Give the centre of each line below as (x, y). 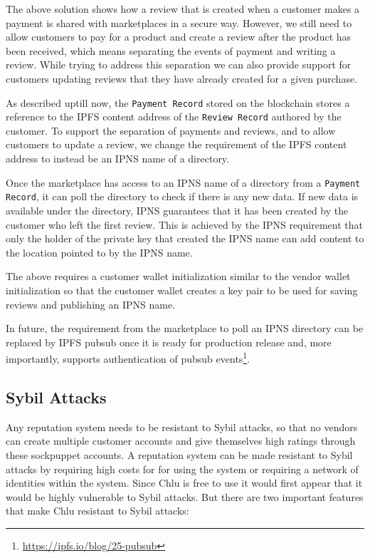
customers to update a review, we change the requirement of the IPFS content (176, 144)
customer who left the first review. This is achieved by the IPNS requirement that (184, 224)
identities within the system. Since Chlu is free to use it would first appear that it (184, 483)
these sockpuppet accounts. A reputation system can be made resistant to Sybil (179, 454)
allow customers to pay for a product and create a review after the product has (179, 37)
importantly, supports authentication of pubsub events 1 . (128, 357)
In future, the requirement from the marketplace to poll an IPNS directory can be (185, 328)
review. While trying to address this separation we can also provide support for (179, 64)
